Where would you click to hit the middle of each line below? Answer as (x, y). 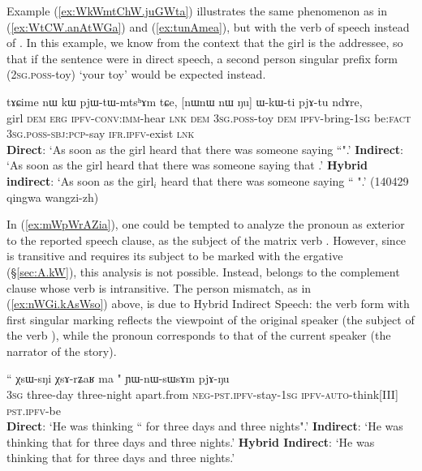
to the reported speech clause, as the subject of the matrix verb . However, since (207, 240)
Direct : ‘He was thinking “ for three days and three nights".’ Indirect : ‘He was (205, 426)
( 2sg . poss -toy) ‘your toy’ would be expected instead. (136, 74)
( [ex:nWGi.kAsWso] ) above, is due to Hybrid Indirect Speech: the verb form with (208, 304)
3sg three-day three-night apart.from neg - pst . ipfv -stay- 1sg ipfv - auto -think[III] (202, 394)
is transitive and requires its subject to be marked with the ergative (175, 256)
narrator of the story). (62, 351)
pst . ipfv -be (34, 410)
